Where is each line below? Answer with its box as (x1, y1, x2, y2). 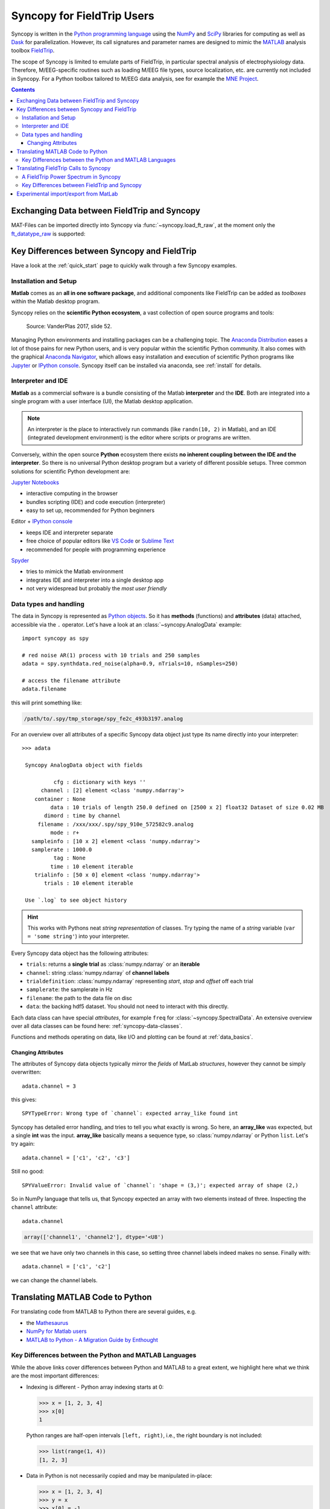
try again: (11, 1140, 35, 1147)
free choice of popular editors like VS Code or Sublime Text (26, 537, 174, 544)
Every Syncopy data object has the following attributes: (11, 949, 149, 957)
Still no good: (11, 1168, 45, 1175)
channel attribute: (11, 1204, 58, 1211)
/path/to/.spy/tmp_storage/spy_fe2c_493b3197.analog (24, 715, 183, 722)
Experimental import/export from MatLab (16, 190, 118, 197)
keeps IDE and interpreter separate (26, 529, 113, 536)
